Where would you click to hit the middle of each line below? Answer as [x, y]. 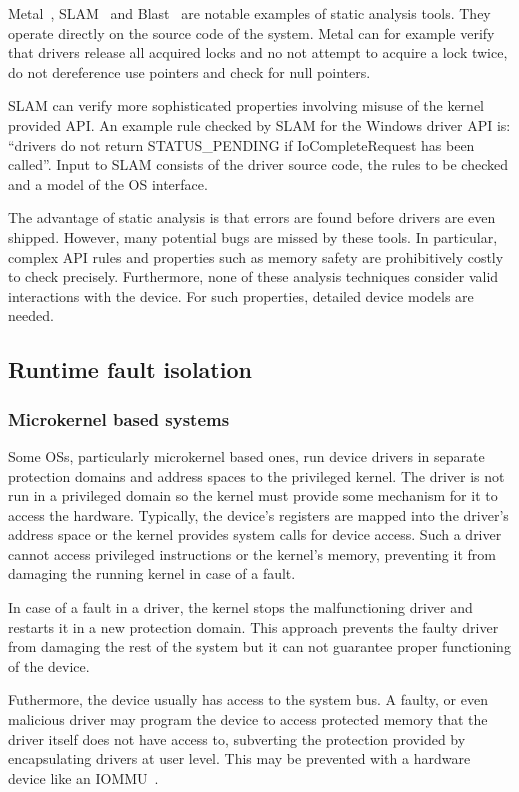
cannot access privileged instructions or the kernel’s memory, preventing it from [252, 553]
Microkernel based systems [119, 418]
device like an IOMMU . [83, 777]
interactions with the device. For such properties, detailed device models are [241, 295]
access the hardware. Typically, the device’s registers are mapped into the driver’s [258, 514]
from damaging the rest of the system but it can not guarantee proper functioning [259, 646]
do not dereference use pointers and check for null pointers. [189, 71]
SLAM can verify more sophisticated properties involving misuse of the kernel [246, 105]
